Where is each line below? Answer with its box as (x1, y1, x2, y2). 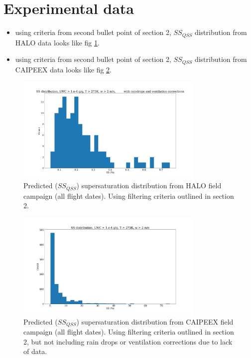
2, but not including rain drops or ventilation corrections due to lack (23, 336, 233, 347)
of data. (23, 346, 47, 357)
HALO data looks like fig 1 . (15, 37, 100, 47)
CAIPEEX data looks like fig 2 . (15, 64, 112, 74)
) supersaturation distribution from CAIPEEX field (76, 316, 234, 327)
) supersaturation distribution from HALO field (76, 180, 222, 191)
